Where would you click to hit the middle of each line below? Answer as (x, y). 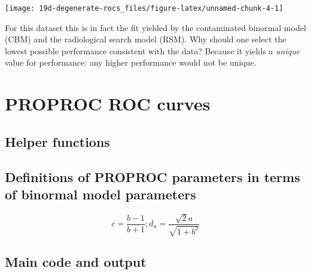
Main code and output (76, 262)
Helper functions (57, 141)
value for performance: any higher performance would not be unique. (131, 62)
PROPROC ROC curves (108, 104)
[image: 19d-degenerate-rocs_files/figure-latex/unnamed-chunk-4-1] (144, 8)
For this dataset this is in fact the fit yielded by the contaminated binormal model (155, 27)
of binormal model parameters (100, 194)
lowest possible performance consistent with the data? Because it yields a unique (153, 50)
